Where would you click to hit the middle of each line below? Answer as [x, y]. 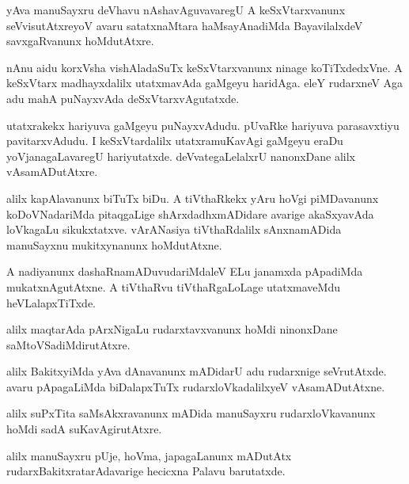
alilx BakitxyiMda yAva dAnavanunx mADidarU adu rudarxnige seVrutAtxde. [197, 371]
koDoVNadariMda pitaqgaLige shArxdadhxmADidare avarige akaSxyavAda [190, 213]
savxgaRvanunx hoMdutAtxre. [80, 41]
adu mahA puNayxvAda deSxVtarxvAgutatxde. [123, 98]
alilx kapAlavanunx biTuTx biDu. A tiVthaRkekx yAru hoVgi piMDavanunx [193, 198]
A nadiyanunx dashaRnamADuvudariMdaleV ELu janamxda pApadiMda [185, 271]
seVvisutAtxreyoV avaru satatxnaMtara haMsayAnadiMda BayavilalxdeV [185, 25]
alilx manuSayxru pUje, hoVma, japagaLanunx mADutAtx [149, 455]
